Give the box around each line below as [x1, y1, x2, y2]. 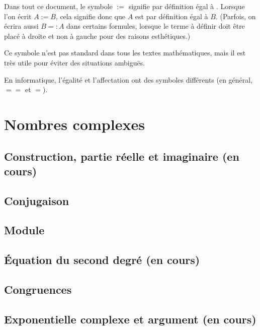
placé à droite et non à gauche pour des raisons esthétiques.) [4, 30, 191, 41]
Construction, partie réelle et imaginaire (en [4, 148, 239, 164]
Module [4, 222, 45, 238]
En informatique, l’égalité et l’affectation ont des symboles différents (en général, [4, 74, 253, 85]
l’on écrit [4, 11, 32, 21]
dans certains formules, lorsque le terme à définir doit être [66, 21, 245, 31]
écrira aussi [4, 21, 39, 31]
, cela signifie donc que [55, 11, 125, 21]
